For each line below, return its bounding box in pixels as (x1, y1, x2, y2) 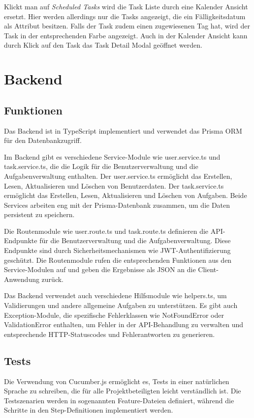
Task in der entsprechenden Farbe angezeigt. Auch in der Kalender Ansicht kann (4, 30, 248, 40)
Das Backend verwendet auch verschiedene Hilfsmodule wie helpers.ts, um (4, 290, 227, 301)
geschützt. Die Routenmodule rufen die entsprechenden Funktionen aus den (4, 254, 232, 265)
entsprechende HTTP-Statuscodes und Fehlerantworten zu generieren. (4, 329, 215, 339)
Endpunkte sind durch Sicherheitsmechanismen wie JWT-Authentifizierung (4, 245, 231, 255)
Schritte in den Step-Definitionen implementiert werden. (4, 405, 173, 415)
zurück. (41, 274, 64, 284)
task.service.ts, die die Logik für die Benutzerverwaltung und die (4, 161, 198, 171)
